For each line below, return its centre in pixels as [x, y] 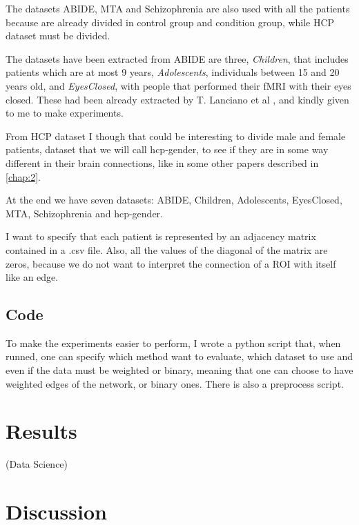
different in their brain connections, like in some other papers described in [162, 162]
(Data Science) [37, 464]
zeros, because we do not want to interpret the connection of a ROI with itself [171, 263]
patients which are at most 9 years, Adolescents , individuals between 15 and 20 [173, 72]
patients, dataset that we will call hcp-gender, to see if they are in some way [167, 149]
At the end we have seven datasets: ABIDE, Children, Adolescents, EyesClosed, [174, 200]
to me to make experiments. [65, 113]
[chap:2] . [23, 176]
